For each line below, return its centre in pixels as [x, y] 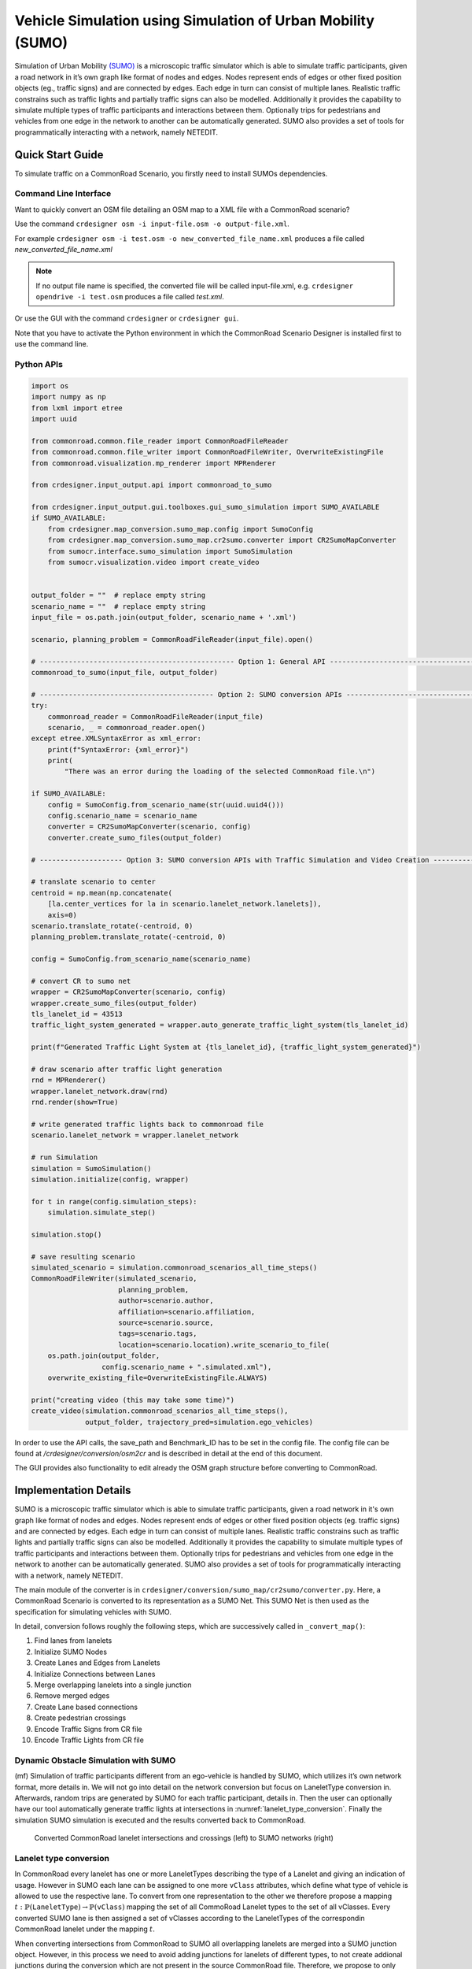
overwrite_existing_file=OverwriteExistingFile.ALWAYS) [158, 1378]
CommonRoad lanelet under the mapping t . [85, 1929]
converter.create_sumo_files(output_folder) [135, 838]
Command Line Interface [63, 194]
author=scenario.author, [166, 1301]
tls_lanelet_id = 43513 [77, 1014]
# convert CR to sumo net [81, 981]
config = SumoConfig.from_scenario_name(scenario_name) [141, 959]
